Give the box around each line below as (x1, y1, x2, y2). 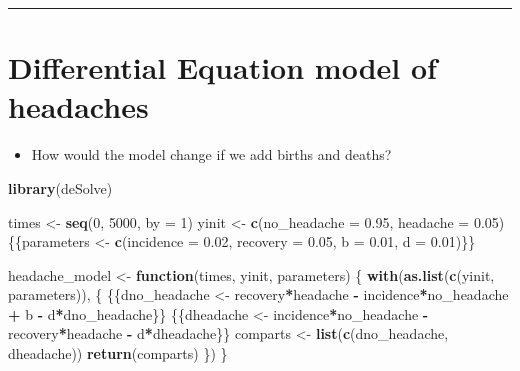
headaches (8, 86, 149, 127)
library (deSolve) (8, 177, 113, 198)
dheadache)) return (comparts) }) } (8, 343, 228, 364)
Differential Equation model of (8, 47, 437, 88)
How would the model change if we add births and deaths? (31, 144, 392, 165)
